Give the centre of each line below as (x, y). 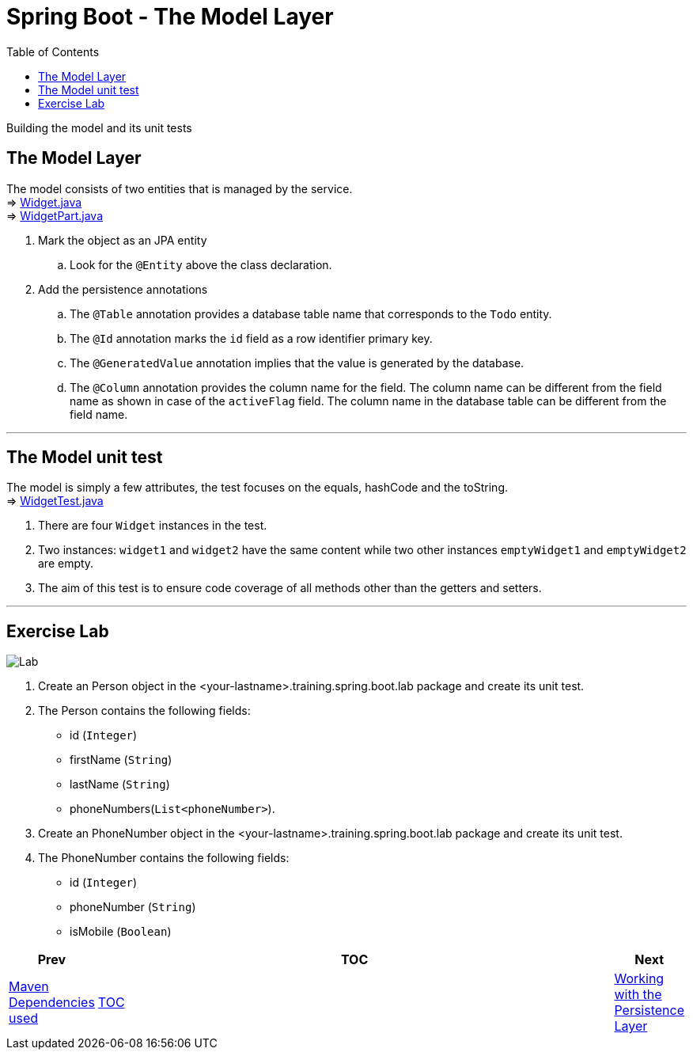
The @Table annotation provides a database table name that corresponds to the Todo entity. (311, 313)
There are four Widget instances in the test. (153, 526)
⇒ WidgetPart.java (55, 215)
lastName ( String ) (120, 784)
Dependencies (52, 1003)
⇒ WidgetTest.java (55, 501)
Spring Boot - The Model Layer (170, 17)
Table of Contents (53, 51)
